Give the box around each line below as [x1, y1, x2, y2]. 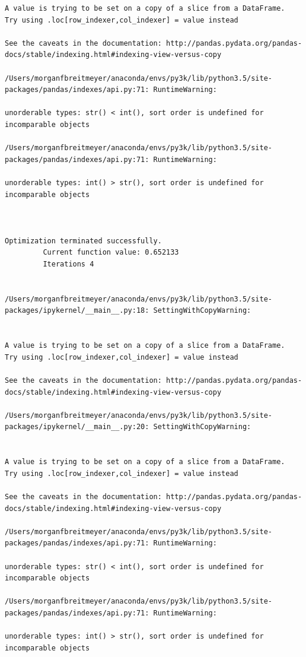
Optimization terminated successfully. [5, 236, 162, 245]
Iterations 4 [43, 260, 94, 269]
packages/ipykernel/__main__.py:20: [5, 423, 149, 431]
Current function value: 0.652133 [43, 248, 179, 257]
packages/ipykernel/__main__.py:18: [5, 306, 149, 315]
